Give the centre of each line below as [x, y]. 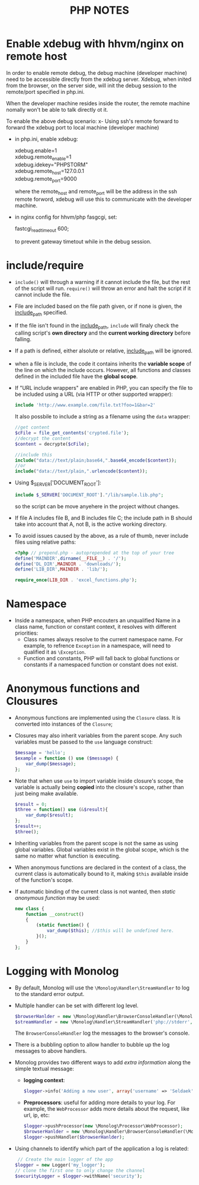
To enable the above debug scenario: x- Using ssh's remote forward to [92, 121]
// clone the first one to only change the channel [80, 1170]
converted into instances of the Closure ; [64, 724]
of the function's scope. [44, 880]
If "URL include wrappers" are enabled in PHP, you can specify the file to [104, 388]
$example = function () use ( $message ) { [67, 758]
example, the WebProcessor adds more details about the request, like [106, 1109]
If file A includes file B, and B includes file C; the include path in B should [103, 518]
